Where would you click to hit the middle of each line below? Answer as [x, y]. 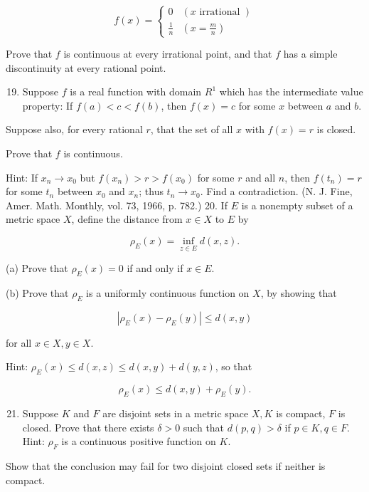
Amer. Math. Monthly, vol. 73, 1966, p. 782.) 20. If [117, 205]
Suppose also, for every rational [74, 129]
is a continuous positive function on [139, 441]
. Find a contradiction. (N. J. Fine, [276, 191]
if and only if [155, 268]
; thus [151, 191]
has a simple [310, 54]
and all [261, 177]
